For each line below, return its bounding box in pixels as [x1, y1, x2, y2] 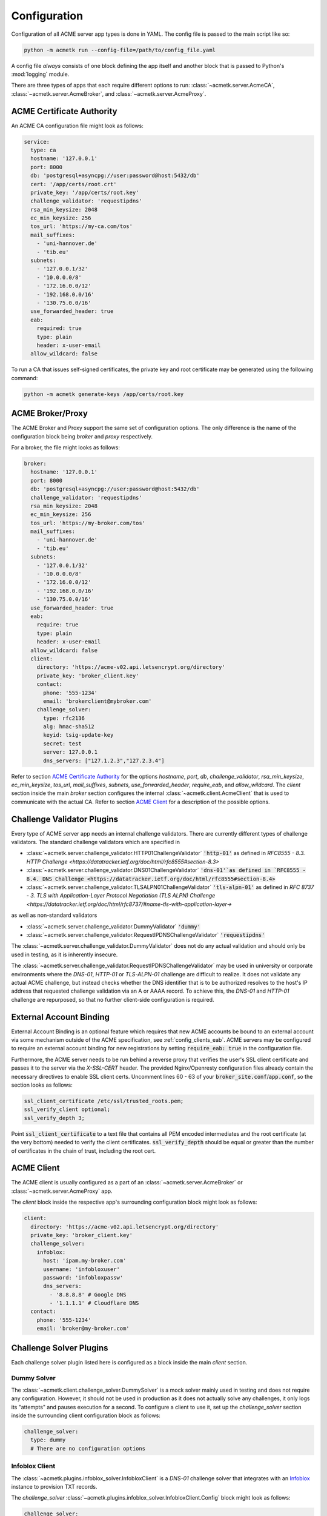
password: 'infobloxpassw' [43, 1274, 124, 1281]
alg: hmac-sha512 [43, 723, 95, 730]
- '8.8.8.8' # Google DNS [49, 1291, 127, 1298]
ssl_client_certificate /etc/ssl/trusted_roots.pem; [24, 1098, 184, 1104]
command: [11, 374, 38, 381]
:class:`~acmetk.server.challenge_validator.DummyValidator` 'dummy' [26, 922, 201, 930]
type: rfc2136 [43, 714, 85, 722]
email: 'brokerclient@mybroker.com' [43, 697, 152, 705]
